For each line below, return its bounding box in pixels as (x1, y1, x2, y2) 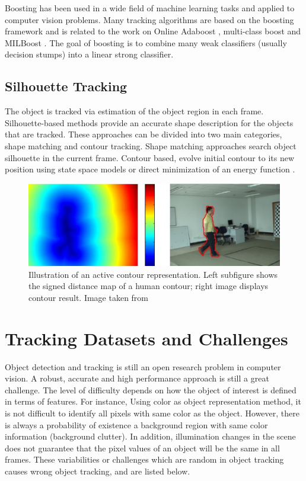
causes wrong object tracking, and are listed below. (5, 465, 190, 477)
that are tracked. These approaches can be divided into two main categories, (5, 128, 282, 140)
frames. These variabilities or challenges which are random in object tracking (5, 453, 284, 466)
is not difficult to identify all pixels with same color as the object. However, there (5, 407, 299, 419)
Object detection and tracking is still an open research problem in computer (5, 360, 281, 373)
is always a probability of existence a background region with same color (5, 418, 268, 431)
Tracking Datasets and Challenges (5, 326, 288, 350)
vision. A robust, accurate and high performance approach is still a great (5, 372, 269, 384)
